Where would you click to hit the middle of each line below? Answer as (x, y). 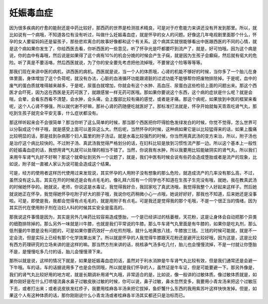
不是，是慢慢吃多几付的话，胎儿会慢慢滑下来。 (57, 251)
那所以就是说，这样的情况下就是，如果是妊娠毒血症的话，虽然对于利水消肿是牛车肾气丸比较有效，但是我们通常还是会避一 (133, 261)
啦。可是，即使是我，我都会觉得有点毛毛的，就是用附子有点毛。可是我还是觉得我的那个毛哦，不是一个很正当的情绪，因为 (133, 200)
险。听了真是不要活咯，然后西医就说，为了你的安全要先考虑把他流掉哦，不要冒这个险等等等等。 (107, 62)
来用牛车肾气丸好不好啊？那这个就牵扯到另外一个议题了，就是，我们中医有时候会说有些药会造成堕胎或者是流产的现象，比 (133, 157)
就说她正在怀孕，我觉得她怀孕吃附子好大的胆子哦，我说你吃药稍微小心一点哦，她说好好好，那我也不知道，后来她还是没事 (133, 194)
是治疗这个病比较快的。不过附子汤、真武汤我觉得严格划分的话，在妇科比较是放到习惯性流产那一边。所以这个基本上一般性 (133, 143)
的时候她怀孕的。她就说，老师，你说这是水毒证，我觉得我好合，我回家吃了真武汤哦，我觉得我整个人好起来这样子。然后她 (133, 187)
